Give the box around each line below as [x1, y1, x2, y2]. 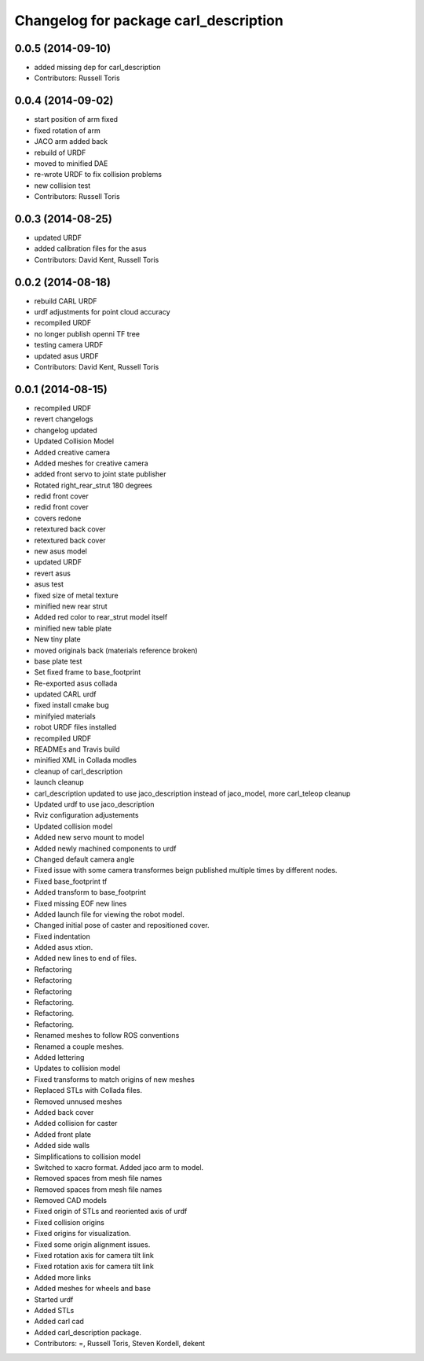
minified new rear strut [34, 601, 108, 611]
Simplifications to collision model [34, 1152, 141, 1161]
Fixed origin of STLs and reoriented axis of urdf [34, 1207, 188, 1216]
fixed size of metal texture [34, 590, 119, 600]
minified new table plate [34, 623, 112, 633]
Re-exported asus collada [34, 679, 118, 688]
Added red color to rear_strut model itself [34, 612, 168, 622]
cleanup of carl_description [34, 767, 123, 776]
